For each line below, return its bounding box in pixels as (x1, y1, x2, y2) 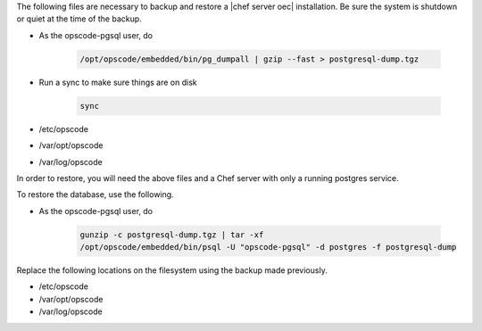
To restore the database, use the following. (16, 189, 174, 200)
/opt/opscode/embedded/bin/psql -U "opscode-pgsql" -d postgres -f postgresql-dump (79, 242, 457, 252)
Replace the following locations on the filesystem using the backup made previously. (16, 265, 328, 276)
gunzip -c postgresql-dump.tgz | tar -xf (79, 229, 264, 240)
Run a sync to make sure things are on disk (38, 77, 198, 87)
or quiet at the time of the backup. (16, 13, 142, 24)
